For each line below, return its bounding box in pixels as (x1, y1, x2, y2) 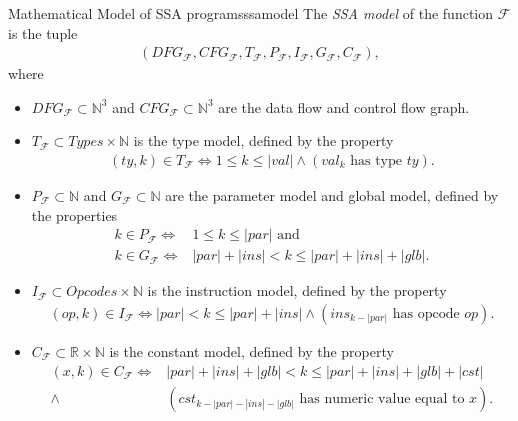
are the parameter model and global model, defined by (165, 185, 499, 206)
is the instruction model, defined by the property (147, 280, 447, 301)
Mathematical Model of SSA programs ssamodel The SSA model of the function (8, 3, 494, 23)
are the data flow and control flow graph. (218, 96, 470, 117)
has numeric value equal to (299, 391, 465, 406)
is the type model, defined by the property (133, 130, 394, 151)
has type (350, 154, 402, 169)
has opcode (392, 306, 460, 321)
